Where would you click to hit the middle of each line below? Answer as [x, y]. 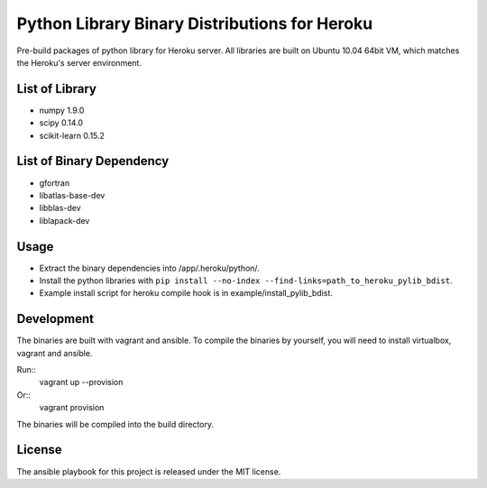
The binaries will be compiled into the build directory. [115, 424]
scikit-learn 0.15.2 [72, 135]
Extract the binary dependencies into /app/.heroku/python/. [150, 268]
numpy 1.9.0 [62, 110]
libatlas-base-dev [72, 195]
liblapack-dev [64, 220]
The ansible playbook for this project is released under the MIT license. [149, 471]
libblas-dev [60, 208]
